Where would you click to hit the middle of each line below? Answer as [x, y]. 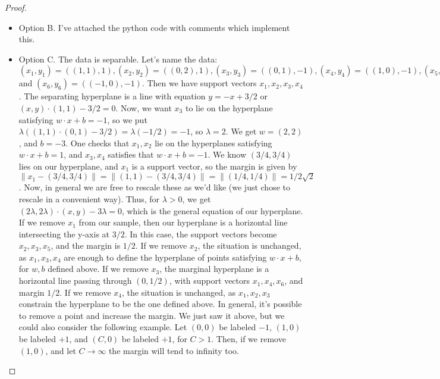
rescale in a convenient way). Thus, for [89, 198]
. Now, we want [144, 107]
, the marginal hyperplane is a [214, 269]
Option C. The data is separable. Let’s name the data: [118, 59]
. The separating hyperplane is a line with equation [112, 96]
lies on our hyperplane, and [68, 166]
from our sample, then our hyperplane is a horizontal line [183, 222]
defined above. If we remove [98, 269]
